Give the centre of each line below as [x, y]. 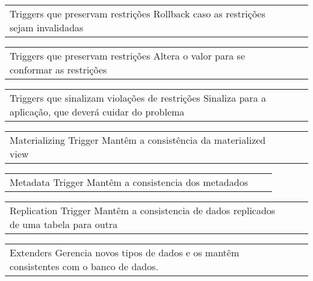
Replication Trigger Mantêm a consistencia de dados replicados [143, 210]
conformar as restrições [58, 69]
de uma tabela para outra [64, 224]
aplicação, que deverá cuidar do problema [97, 112]
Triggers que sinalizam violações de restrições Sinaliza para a [138, 98]
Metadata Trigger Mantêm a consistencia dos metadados [129, 182]
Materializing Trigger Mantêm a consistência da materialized [138, 140]
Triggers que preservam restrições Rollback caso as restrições [138, 14]
